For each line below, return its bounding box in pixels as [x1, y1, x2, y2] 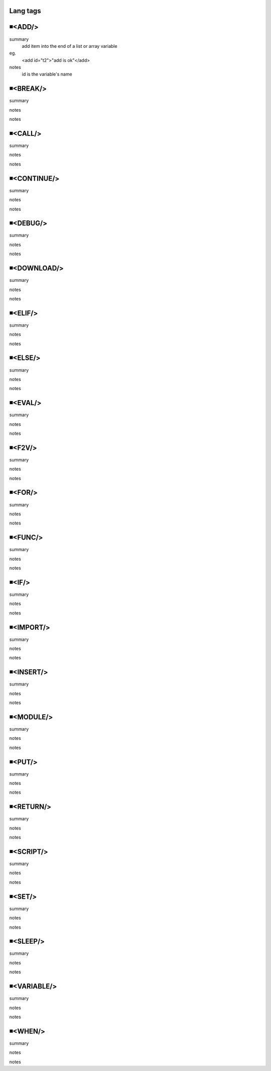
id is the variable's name [22, 71, 72, 78]
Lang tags [9, 7, 41, 15]
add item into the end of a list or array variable [22, 43, 117, 49]
